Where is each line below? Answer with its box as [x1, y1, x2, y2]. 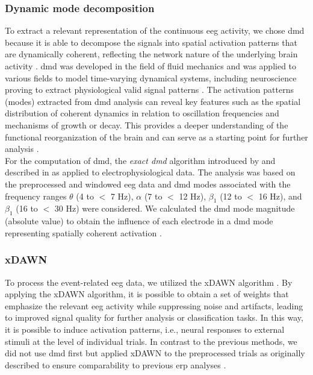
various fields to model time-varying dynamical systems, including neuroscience [5, 71, 297, 84]
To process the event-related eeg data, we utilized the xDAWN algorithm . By [5, 276, 293, 288]
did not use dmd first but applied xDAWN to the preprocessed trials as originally [5, 347, 305, 359]
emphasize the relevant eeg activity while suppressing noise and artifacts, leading [5, 299, 303, 312]
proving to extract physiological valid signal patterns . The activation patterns [5, 83, 294, 96]
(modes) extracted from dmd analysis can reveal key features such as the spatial [5, 95, 301, 107]
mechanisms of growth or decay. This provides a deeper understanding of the [5, 118, 288, 131]
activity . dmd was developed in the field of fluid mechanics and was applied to [5, 60, 297, 72]
